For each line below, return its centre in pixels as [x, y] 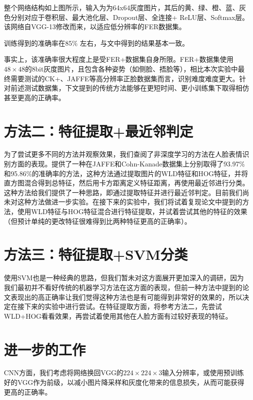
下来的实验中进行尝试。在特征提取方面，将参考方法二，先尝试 [123, 306]
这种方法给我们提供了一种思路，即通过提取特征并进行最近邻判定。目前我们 [123, 192]
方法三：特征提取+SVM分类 [96, 254]
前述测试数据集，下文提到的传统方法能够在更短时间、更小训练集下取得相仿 [130, 88]
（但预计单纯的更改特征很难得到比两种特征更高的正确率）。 [98, 221]
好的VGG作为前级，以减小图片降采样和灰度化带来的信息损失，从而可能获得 [124, 382]
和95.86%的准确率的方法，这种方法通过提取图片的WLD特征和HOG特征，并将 [126, 173]
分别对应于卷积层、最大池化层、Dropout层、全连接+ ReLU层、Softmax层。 [130, 17]
